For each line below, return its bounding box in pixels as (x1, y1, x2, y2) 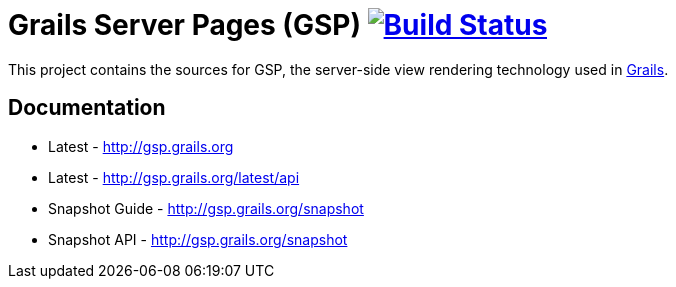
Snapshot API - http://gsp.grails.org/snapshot (48, 230, 348, 248)
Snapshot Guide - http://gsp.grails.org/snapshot (48, 199, 364, 217)
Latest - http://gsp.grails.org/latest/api (48, 168, 300, 186)
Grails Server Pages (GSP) (8, 8, 361, 42)
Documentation (8, 95, 166, 121)
